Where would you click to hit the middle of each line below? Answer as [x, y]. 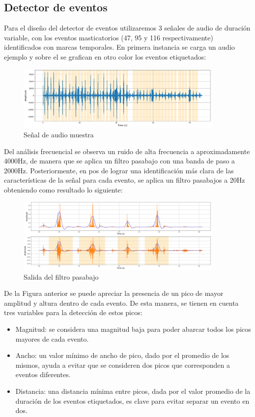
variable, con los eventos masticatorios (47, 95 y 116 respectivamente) [109, 37]
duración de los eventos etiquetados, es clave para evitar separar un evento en [132, 401]
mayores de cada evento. [52, 338]
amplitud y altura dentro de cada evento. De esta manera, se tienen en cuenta [121, 303]
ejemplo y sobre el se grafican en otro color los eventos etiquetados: [105, 56]
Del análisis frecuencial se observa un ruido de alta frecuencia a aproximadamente [127, 151]
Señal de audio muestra [59, 134]
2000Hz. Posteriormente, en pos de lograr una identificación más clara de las [119, 170]
